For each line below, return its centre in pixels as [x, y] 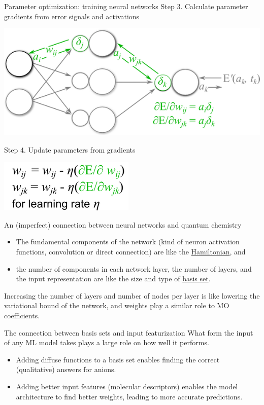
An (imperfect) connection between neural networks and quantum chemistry [123, 224]
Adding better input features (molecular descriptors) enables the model [127, 386]
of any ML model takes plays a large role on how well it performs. [107, 342]
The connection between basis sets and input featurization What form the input [129, 332]
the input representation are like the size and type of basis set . [113, 279]
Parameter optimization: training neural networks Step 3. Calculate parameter [126, 6]
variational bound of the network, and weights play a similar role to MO [117, 305]
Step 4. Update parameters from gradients [70, 149]
